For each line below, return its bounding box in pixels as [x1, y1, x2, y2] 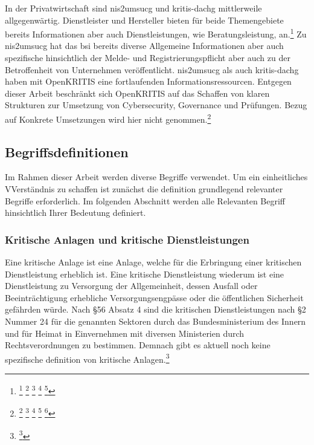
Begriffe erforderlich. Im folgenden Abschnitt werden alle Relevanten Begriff [5, 194, 286, 207]
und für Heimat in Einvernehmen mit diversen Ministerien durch [5, 326, 245, 339]
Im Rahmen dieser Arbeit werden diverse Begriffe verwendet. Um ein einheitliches [5, 171, 308, 183]
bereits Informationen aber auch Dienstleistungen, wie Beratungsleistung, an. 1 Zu [5, 26, 307, 40]
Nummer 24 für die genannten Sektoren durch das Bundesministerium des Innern [5, 315, 306, 328]
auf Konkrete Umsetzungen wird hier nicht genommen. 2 [5, 111, 211, 125]
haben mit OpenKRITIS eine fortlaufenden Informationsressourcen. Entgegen [5, 75, 292, 88]
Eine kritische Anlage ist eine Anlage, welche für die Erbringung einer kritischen [5, 256, 302, 268]
